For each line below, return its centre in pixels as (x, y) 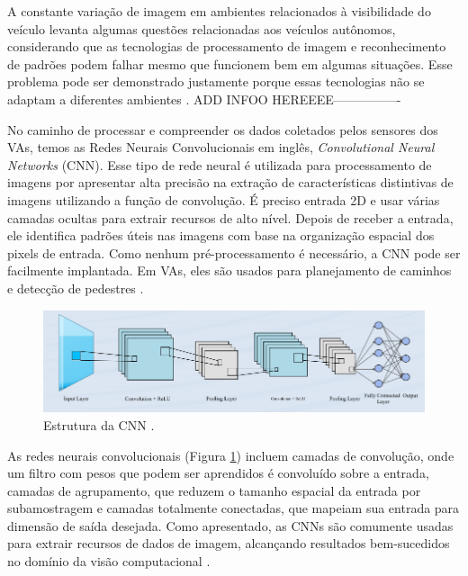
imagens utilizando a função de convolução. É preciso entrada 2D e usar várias (224, 199)
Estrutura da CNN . (99, 424)
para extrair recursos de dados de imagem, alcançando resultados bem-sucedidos (229, 543)
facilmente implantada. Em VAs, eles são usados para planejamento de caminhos (229, 270)
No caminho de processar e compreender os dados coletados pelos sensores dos (223, 129)
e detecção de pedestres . (76, 288)
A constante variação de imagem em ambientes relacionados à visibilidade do (219, 11)
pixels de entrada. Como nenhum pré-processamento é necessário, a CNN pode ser (234, 252)
